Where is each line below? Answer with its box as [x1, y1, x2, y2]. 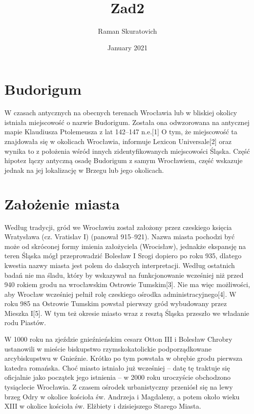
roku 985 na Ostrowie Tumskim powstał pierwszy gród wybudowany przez [4, 298, 227, 309]
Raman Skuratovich [98, 26, 157, 36]
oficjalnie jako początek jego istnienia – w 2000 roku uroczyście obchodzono [4, 372, 231, 382]
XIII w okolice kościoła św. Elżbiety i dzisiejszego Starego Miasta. [4, 401, 201, 411]
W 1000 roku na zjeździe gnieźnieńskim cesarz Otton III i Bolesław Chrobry [4, 334, 233, 344]
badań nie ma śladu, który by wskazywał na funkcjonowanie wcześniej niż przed [4, 269, 244, 280]
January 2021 [107, 42, 148, 52]
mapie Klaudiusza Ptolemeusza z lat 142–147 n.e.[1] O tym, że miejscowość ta [4, 126, 237, 137]
